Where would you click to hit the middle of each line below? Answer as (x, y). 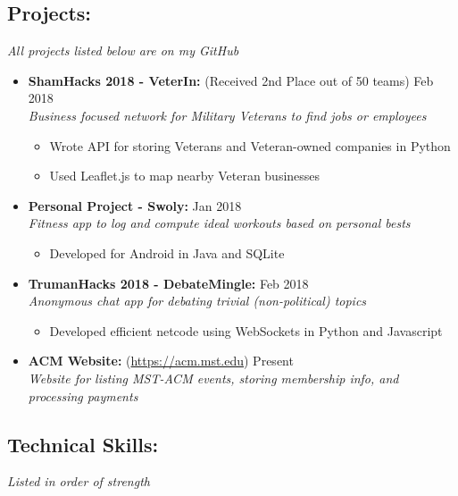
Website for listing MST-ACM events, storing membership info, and (213, 378)
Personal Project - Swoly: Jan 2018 (135, 205)
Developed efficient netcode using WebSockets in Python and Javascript (246, 330)
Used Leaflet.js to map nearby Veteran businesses (185, 176)
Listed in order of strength (79, 481)
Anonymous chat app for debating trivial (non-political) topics (197, 301)
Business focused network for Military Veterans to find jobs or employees (227, 115)
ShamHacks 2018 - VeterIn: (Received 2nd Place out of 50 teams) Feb (231, 80)
